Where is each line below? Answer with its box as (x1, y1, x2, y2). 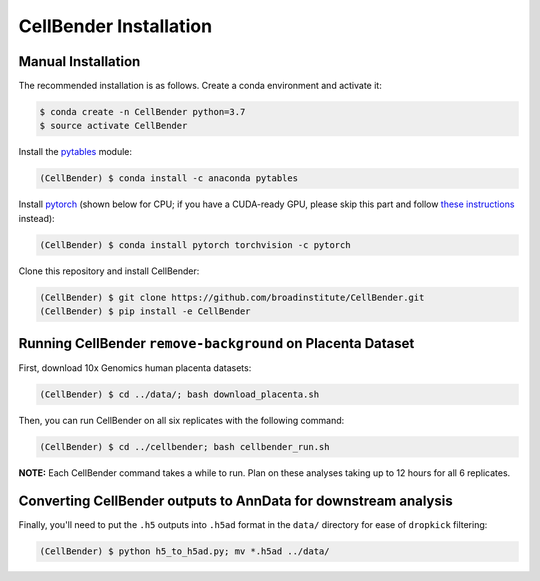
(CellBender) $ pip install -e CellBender (39, 306, 251, 317)
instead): (18, 212, 55, 224)
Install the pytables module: (18, 146, 133, 158)
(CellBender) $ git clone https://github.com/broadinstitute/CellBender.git (39, 291, 425, 303)
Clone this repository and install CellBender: (18, 265, 200, 277)
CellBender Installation (18, 15, 213, 37)
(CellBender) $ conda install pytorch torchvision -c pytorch (39, 239, 351, 250)
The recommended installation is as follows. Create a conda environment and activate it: (18, 80, 382, 92)
